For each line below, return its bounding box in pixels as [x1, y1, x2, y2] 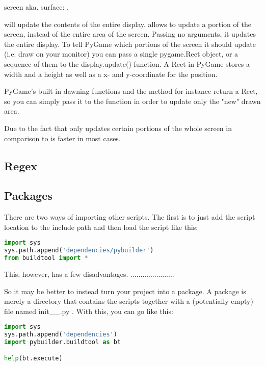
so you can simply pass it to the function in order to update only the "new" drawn [4, 95, 261, 106]
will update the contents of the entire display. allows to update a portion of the [4, 18, 251, 29]
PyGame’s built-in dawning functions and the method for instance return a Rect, [4, 86, 258, 96]
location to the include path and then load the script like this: [4, 221, 198, 232]
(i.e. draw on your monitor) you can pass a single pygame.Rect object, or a [4, 48, 238, 59]
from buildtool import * [4, 254, 88, 262]
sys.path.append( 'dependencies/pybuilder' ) [4, 247, 154, 254]
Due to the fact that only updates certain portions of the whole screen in [4, 122, 232, 133]
